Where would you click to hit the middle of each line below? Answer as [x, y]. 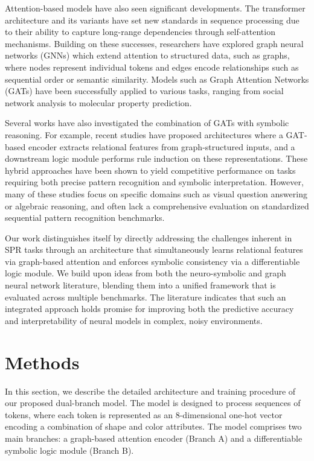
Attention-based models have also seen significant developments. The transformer [155, 8]
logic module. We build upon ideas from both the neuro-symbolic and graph [146, 273]
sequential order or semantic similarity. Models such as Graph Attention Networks [157, 79]
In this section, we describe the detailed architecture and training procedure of [150, 391]
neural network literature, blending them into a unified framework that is [140, 285]
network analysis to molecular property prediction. [98, 102]
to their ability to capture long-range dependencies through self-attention [140, 32]
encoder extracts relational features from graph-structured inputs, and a [162, 146]
